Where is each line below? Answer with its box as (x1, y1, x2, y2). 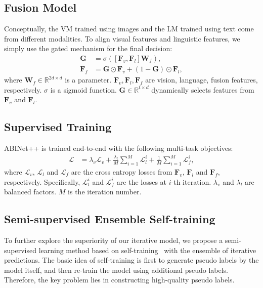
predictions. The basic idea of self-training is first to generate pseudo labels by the (4, 255, 259, 265)
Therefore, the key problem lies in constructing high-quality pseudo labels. (4, 274, 235, 285)
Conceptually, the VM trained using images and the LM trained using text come (4, 23, 254, 34)
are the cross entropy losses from (71, 166, 172, 177)
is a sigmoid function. (50, 84, 117, 95)
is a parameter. (65, 74, 112, 85)
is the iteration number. (68, 186, 142, 197)
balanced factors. (4, 186, 57, 197)
